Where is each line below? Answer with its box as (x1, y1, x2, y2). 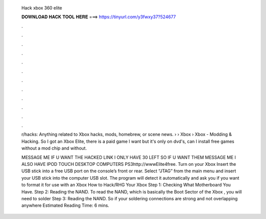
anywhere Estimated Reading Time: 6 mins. (21, 202, 109, 209)
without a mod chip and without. (21, 145, 87, 151)
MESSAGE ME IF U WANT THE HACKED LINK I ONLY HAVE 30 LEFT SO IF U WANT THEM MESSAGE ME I (21, 154, 236, 160)
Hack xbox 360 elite (21, 5, 63, 11)
